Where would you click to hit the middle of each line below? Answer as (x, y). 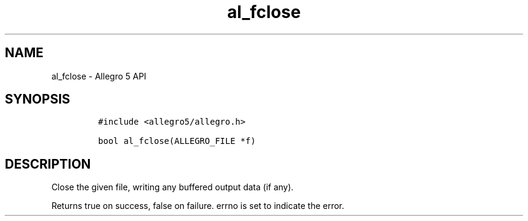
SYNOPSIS (38, 99)
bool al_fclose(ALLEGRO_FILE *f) (177, 141)
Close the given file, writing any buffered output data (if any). (172, 187)
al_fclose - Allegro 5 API (99, 76)
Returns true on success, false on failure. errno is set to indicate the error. (198, 206)
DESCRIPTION (48, 164)
